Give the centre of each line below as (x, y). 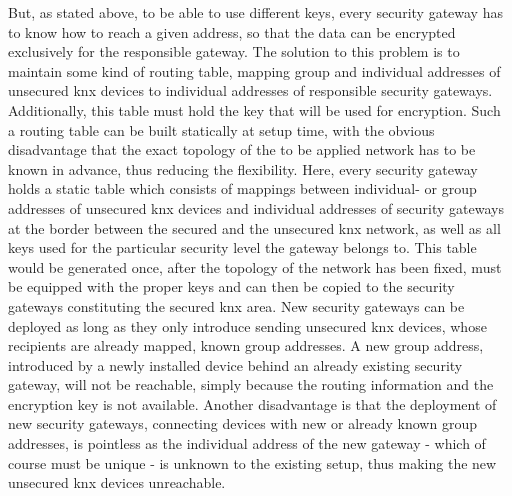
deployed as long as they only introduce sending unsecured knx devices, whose (247, 325)
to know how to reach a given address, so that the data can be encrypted (232, 31)
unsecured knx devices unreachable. (117, 482)
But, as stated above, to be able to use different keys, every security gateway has (255, 12)
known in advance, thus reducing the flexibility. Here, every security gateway (243, 168)
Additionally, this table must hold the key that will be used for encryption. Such (254, 109)
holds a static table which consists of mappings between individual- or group (242, 188)
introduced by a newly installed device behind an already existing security (235, 364)
